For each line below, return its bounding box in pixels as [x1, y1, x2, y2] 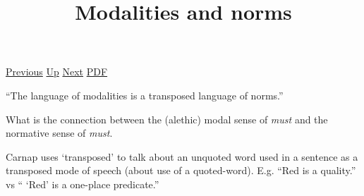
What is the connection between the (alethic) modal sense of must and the [6, 111, 328, 126]
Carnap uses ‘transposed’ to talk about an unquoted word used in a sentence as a [6, 149, 358, 164]
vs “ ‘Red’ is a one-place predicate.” [6, 176, 159, 191]
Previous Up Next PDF [6, 64, 108, 79]
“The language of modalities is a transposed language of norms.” [6, 87, 284, 102]
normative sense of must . [6, 125, 113, 140]
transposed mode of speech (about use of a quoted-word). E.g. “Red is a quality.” [6, 163, 356, 178]
